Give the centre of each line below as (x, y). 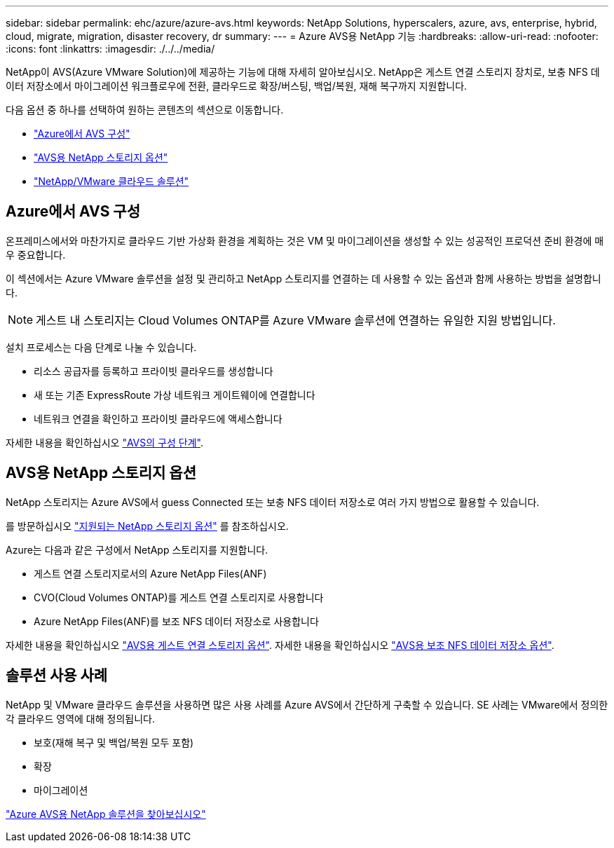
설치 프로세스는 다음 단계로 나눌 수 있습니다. (101, 347)
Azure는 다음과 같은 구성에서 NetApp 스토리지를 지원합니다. (137, 549)
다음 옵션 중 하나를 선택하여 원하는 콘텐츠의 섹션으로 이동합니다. (145, 110)
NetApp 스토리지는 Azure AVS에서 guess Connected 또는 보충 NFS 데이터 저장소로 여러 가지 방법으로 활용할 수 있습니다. (273, 502)
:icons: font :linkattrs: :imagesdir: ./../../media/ (110, 49)
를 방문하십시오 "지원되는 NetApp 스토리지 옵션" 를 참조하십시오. (147, 526)
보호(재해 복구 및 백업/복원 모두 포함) (114, 742)
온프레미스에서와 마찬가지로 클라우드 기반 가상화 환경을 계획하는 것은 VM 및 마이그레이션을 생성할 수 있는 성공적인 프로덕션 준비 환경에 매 (305, 240)
